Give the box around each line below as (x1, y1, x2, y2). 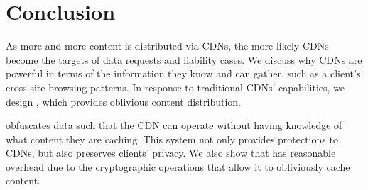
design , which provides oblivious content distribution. (6, 94, 241, 108)
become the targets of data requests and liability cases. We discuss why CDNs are (6, 52, 362, 67)
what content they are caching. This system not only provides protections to (6, 131, 338, 146)
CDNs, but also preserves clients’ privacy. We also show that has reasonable (6, 145, 336, 160)
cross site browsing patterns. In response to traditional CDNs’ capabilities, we (6, 79, 345, 94)
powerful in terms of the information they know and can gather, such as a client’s (6, 66, 361, 81)
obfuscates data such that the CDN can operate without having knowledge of (6, 118, 342, 133)
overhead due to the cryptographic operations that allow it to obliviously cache (6, 159, 350, 174)
